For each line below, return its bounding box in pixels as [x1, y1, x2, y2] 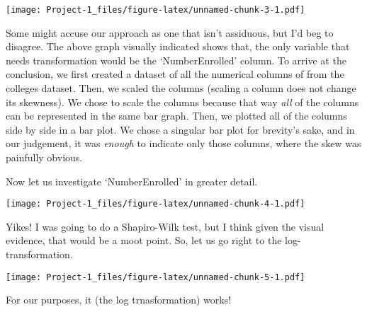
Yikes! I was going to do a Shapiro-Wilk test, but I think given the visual [6, 219, 324, 233]
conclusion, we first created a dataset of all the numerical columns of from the [6, 67, 344, 81]
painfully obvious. [6, 150, 83, 164]
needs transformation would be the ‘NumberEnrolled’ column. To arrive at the [6, 52, 346, 67]
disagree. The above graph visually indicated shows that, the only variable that [6, 39, 350, 54]
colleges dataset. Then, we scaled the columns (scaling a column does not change [6, 81, 356, 96]
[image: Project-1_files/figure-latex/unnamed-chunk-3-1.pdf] [6, 5, 305, 15]
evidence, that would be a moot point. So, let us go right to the [6, 233, 282, 248]
